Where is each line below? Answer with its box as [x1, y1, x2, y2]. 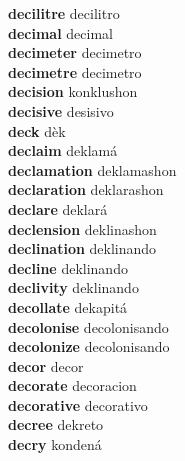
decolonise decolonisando [8, 316, 169, 337]
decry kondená [8, 434, 102, 455]
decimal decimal [8, 22, 113, 43]
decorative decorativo [8, 394, 148, 415]
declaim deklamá [8, 140, 118, 161]
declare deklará [8, 198, 108, 219]
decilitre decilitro [8, 3, 120, 23]
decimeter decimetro [8, 42, 142, 63]
